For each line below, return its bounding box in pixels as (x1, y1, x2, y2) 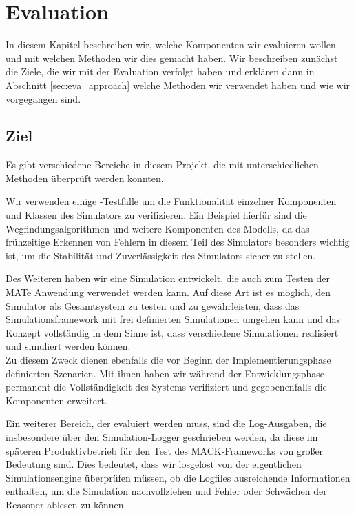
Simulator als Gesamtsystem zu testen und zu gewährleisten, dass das (6, 298, 300, 313)
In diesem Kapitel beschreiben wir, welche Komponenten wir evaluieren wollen (6, 37, 336, 52)
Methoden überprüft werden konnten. (6, 170, 164, 185)
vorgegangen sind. (6, 91, 81, 106)
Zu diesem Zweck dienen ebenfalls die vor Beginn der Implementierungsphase (6, 353, 331, 367)
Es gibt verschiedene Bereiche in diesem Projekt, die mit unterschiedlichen (6, 157, 319, 172)
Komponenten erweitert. (6, 393, 107, 407)
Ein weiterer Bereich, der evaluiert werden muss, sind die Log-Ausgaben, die (6, 416, 327, 431)
